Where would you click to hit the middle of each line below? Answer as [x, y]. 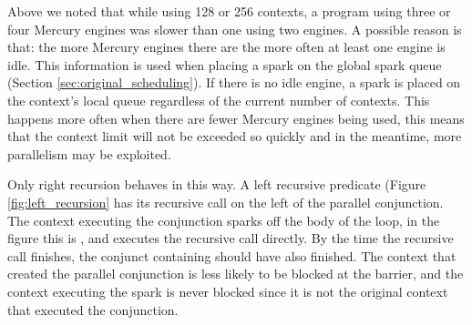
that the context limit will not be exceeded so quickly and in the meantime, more [235, 136]
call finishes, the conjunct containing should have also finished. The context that [232, 255]
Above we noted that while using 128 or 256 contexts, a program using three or [229, 11]
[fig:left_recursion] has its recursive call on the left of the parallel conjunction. [226, 202]
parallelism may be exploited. [89, 153]
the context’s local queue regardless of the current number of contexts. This [219, 100]
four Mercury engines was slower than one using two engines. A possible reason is [235, 29]
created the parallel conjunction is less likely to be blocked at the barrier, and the [236, 274]
